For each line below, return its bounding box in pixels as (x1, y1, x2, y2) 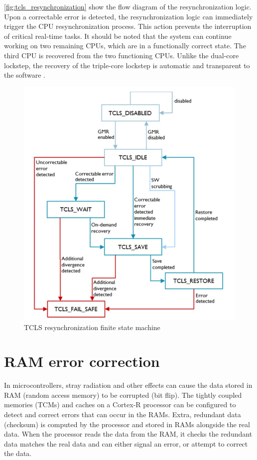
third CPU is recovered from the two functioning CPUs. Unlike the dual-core (4, 50, 239, 60)
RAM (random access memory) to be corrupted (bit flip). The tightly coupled (4, 389, 242, 400)
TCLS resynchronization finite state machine (24, 322, 160, 332)
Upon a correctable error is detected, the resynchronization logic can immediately (4, 11, 253, 21)
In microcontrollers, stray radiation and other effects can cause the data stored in (4, 380, 253, 390)
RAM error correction (4, 351, 160, 371)
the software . (4, 70, 45, 80)
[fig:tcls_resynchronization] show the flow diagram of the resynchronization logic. (4, 1, 252, 11)
